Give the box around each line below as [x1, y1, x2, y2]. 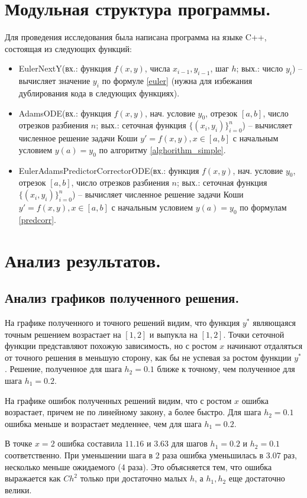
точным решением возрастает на [5, 328, 121, 340]
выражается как [5, 472, 61, 484]
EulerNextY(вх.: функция [18, 62, 111, 75]
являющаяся [253, 316, 296, 329]
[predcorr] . [18, 213, 56, 225]
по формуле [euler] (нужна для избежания [102, 75, 253, 87]
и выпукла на [149, 328, 198, 340]
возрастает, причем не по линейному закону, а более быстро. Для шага [5, 406, 261, 418]
